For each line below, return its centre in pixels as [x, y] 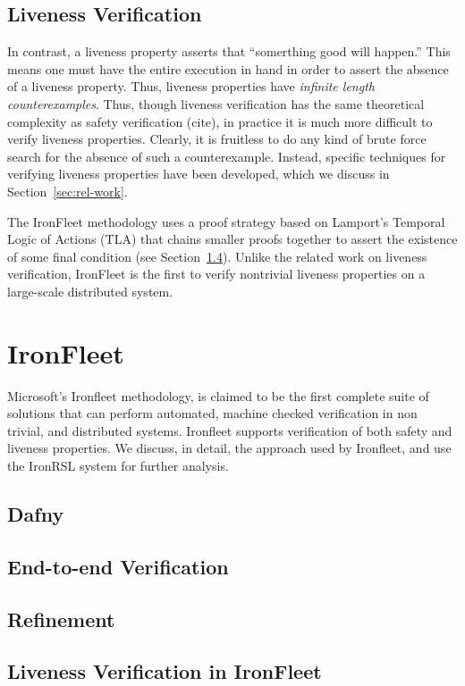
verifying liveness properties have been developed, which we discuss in [199, 174]
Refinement [61, 619]
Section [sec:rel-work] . [68, 191]
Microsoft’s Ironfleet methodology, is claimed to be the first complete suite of [218, 395]
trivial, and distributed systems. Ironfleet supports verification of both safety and [230, 430]
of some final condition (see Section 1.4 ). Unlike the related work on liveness [217, 256]
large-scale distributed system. [90, 291]
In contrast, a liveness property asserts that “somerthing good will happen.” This [229, 51]
